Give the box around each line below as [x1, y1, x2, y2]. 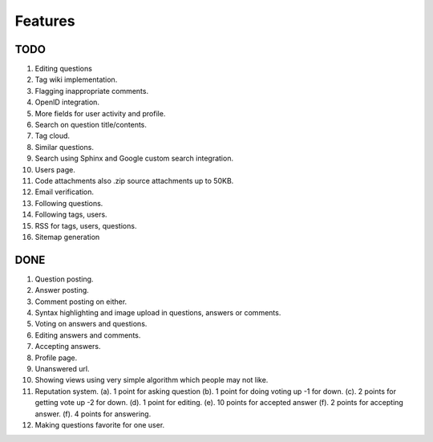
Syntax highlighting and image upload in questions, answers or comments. [34, 308, 281, 317]
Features [14, 12, 75, 30]
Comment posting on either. [34, 297, 127, 306]
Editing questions [34, 64, 92, 74]
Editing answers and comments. [34, 330, 141, 340]
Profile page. [34, 353, 78, 363]
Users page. [34, 164, 75, 174]
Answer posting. [34, 286, 90, 295]
